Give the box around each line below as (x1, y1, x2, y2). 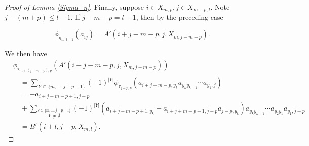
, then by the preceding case (136, 12, 223, 22)
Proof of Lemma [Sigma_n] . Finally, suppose (5, 2, 144, 12)
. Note (210, 2, 230, 12)
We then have (5, 48, 47, 59)
